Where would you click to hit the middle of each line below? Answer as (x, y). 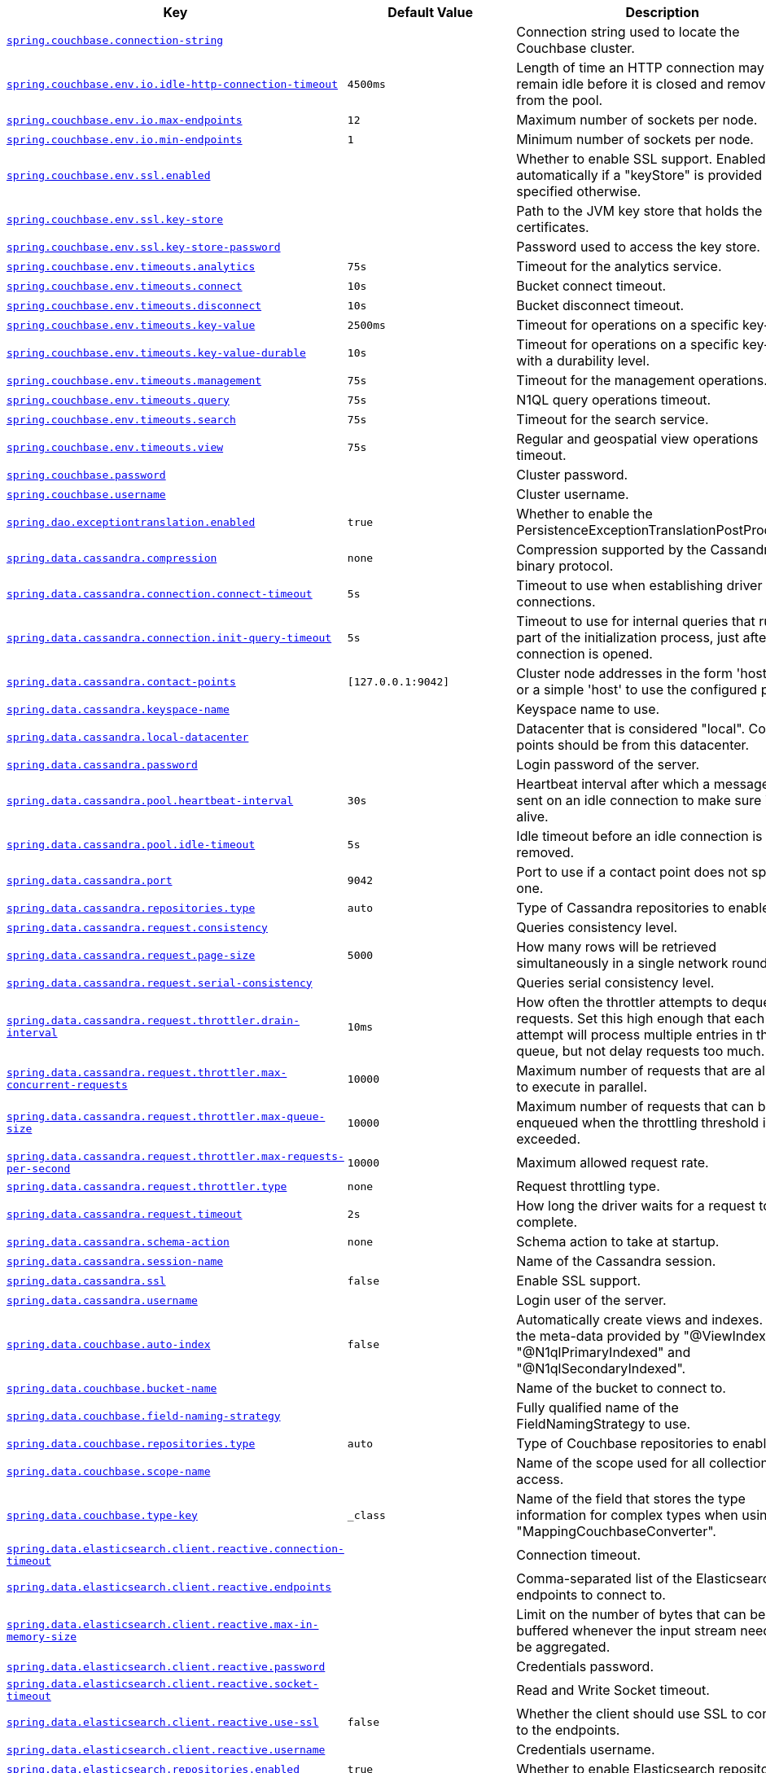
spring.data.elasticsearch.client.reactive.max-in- (163, 1624)
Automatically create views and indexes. (640, 1320)
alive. (532, 816)
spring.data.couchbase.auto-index (109, 1344)
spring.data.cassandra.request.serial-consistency (160, 983)
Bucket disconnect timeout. (600, 305)
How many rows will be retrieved (616, 947)
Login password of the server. (608, 764)
